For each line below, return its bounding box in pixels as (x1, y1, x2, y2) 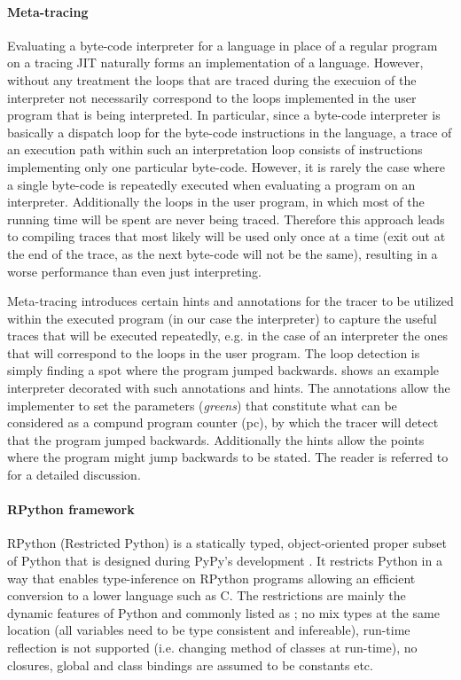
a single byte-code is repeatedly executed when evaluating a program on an (7, 175, 416, 193)
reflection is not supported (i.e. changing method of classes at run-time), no (7, 638, 418, 656)
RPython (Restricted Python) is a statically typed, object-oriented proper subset (7, 534, 448, 552)
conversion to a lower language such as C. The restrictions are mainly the (7, 586, 406, 605)
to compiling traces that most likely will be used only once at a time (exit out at (7, 227, 446, 246)
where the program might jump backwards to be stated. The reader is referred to (7, 448, 449, 466)
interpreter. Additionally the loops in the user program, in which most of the (7, 192, 425, 211)
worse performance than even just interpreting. (7, 262, 262, 280)
